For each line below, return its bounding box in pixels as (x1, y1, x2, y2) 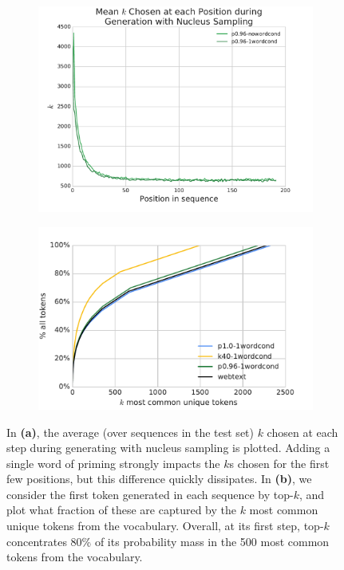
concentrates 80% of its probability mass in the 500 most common (6, 533, 330, 549)
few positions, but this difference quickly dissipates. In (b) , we (6, 470, 312, 487)
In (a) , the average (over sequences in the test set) (6, 423, 254, 440)
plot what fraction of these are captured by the (6, 501, 236, 518)
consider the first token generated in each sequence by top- (6, 485, 294, 502)
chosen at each (267, 423, 338, 440)
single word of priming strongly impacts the (6, 454, 220, 471)
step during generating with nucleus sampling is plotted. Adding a (6, 439, 330, 456)
